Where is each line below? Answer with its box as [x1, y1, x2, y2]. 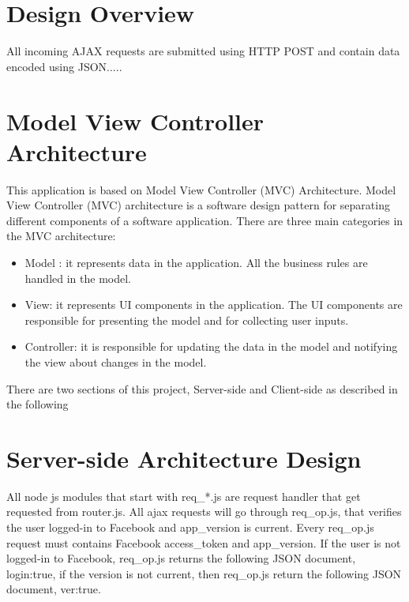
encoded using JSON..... [6, 58, 122, 74]
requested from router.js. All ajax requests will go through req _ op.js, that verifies [6, 503, 402, 520]
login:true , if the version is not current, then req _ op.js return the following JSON [6, 565, 402, 581]
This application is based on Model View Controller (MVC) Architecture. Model [6, 181, 396, 198]
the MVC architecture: [6, 228, 116, 244]
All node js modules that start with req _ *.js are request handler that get [6, 487, 361, 504]
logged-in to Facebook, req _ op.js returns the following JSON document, [6, 550, 356, 566]
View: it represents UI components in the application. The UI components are [24, 296, 403, 313]
